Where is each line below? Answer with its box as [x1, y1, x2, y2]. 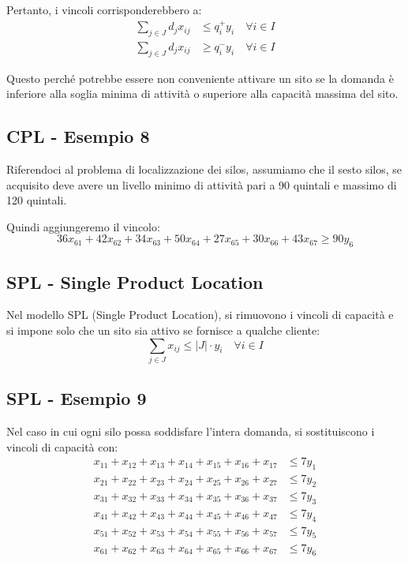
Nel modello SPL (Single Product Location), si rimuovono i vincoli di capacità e [6, 306, 394, 323]
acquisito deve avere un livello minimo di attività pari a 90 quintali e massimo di [6, 176, 397, 193]
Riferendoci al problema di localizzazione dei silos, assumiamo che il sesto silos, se [6, 161, 402, 178]
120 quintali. [6, 192, 67, 208]
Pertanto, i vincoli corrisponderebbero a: [6, 2, 202, 17]
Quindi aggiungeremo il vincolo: [6, 218, 160, 234]
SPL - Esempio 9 [6, 386, 147, 410]
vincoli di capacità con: [6, 438, 118, 455]
